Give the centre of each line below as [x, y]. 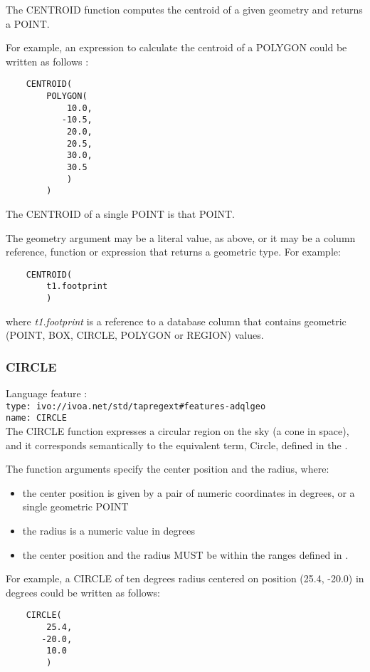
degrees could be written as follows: [83, 592]
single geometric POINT [75, 506]
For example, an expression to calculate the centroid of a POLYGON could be [176, 47]
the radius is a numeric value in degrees [109, 530]
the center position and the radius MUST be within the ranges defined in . [185, 554]
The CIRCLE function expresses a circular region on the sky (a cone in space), [178, 431]
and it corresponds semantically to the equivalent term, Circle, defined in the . [177, 445]
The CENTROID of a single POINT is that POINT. [120, 213]
